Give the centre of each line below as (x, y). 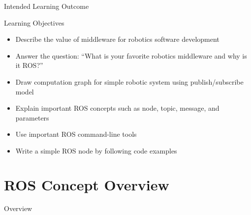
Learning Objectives (34, 22)
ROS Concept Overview (87, 184)
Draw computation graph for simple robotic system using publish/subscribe (129, 81)
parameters (32, 117)
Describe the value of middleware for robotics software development (117, 39)
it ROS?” (29, 65)
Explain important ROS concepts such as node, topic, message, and (117, 108)
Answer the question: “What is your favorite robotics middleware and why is (131, 55)
